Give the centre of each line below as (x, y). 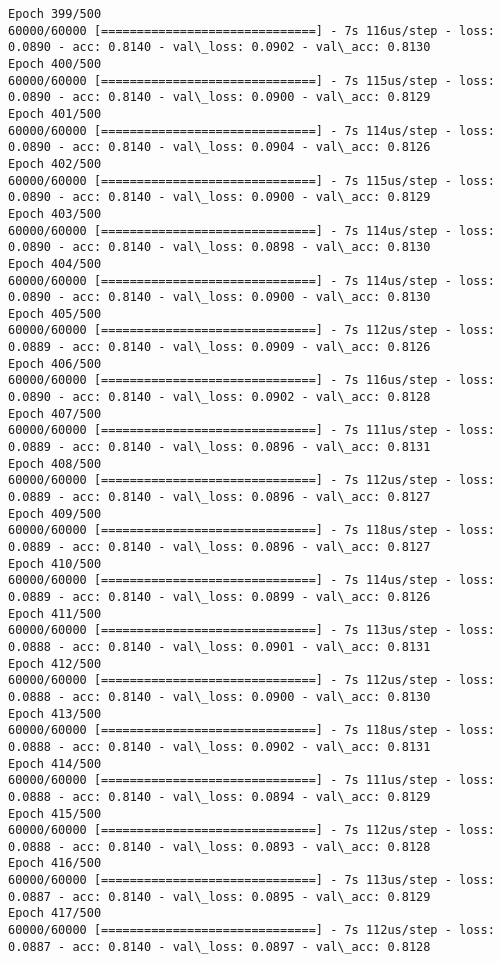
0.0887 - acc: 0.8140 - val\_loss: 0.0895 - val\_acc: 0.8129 (219, 896)
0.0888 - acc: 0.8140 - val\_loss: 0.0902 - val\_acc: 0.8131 (219, 746)
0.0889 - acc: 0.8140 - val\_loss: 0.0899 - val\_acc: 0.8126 (219, 596)
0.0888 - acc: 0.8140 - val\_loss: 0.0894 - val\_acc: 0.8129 (219, 796)
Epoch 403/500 (55, 213)
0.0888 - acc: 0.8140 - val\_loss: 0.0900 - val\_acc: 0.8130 (219, 696)
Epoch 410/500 (55, 563)
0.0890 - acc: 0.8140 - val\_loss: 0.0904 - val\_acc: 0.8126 (219, 147)
